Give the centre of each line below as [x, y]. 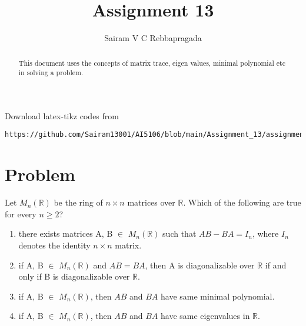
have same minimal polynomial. [218, 296]
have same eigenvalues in [205, 316]
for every [21, 214]
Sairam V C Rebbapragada [153, 38]
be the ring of [78, 202]
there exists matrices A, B [66, 233]
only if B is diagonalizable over [74, 276]
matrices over [151, 202]
